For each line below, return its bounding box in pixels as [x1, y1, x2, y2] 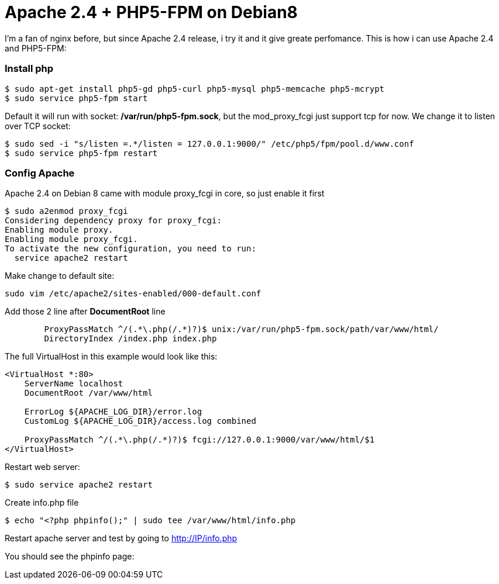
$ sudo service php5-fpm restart [5, 148, 158, 158]
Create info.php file [5, 497, 79, 508]
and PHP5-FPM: [5, 43, 67, 53]
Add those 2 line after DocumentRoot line [5, 306, 166, 317]
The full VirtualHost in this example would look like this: [5, 351, 218, 362]
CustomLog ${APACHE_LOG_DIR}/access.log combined [24, 416, 256, 426]
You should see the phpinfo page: [5, 551, 135, 562]
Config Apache [5, 167, 75, 179]
